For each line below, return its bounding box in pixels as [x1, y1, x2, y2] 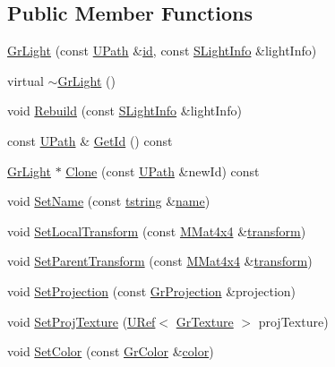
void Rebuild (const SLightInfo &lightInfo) [7, 101, 242, 120]
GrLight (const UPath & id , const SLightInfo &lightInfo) [7, 41, 317, 60]
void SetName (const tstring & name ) [7, 192, 210, 210]
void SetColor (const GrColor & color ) [7, 342, 214, 361]
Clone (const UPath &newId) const [65, 161, 260, 180]
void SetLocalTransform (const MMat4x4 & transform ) [7, 221, 306, 240]
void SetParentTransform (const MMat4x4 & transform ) [7, 252, 313, 270]
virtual [7, 71, 44, 90]
